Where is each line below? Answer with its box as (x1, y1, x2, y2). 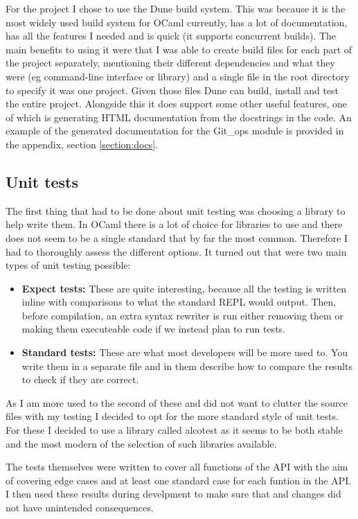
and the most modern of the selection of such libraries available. (6, 436, 277, 450)
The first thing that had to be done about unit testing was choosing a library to (6, 203, 346, 218)
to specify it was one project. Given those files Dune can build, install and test (6, 82, 339, 97)
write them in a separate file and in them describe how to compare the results (21, 358, 353, 373)
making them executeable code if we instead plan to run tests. (21, 322, 285, 336)
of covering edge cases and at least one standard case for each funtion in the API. (6, 473, 352, 487)
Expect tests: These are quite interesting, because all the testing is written (21, 281, 347, 295)
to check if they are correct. (21, 372, 139, 387)
